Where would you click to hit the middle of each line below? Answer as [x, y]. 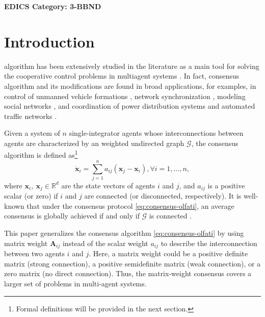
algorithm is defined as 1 [41, 154]
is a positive [226, 185]
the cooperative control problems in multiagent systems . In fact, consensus [122, 76]
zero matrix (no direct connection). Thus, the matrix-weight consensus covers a [128, 273]
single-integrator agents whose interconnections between [156, 133]
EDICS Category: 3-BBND [53, 6]
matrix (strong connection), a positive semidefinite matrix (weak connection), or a [132, 263]
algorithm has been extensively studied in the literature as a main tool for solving [132, 66]
